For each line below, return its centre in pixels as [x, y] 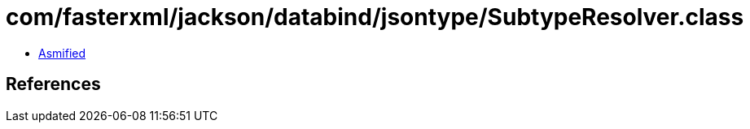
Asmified [62, 53]
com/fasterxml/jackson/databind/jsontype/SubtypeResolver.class [375, 17]
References [53, 84]
